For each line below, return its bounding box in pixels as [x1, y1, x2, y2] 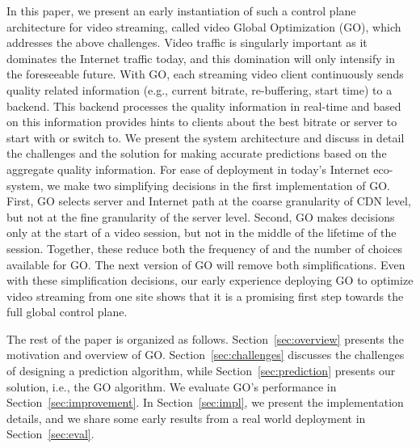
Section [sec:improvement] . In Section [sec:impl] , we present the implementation [6, 394, 404, 411]
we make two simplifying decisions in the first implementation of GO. [47, 176, 391, 193]
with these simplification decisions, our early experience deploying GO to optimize [6, 272, 414, 289]
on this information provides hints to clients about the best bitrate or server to [6, 113, 397, 130]
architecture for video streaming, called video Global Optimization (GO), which [6, 18, 401, 35]
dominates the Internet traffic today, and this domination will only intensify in [6, 49, 396, 66]
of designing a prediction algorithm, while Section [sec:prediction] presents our [6, 362, 396, 379]
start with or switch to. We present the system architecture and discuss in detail [6, 129, 405, 146]
